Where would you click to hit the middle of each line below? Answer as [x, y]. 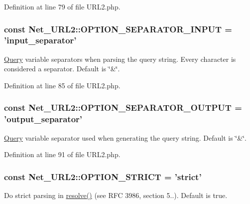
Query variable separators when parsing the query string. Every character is [120, 59]
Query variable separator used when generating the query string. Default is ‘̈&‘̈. [125, 137]
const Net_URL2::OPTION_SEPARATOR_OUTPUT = [123, 107]
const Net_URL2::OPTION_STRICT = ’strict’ [103, 176]
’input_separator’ [40, 40]
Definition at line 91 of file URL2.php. [62, 154]
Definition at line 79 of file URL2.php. [62, 6]
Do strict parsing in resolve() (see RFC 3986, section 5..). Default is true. [116, 195]
